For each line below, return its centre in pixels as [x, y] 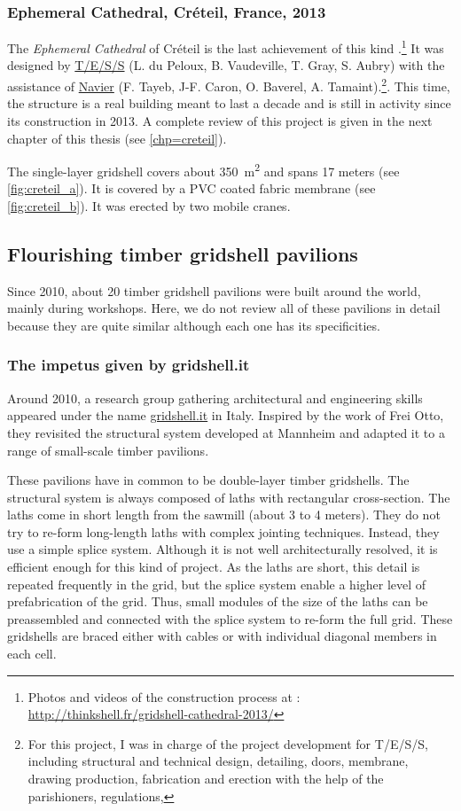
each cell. [32, 654]
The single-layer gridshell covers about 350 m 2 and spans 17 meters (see [203, 170]
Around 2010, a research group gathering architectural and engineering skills [215, 398]
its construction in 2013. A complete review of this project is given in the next [220, 120]
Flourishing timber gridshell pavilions [183, 253]
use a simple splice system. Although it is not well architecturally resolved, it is [223, 549]
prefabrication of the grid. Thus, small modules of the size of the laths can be [218, 601]
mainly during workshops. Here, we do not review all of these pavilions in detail [224, 308]
